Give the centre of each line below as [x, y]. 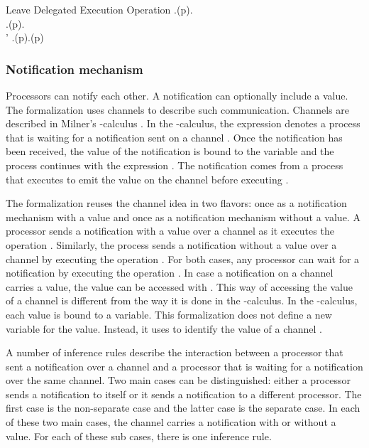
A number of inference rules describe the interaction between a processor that [175, 352]
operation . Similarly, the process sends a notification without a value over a [171, 244]
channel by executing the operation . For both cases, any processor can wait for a [183, 258]
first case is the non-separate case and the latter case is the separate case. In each [183, 408]
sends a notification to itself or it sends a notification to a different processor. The [184, 394]
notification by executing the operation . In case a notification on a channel [170, 273]
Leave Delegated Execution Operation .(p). [99, 9]
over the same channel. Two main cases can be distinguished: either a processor [178, 380]
